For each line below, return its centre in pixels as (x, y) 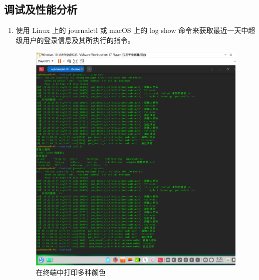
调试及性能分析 (41, 9)
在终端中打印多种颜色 (71, 272)
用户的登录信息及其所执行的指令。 (79, 40)
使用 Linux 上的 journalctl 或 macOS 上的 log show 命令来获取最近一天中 (132, 30)
